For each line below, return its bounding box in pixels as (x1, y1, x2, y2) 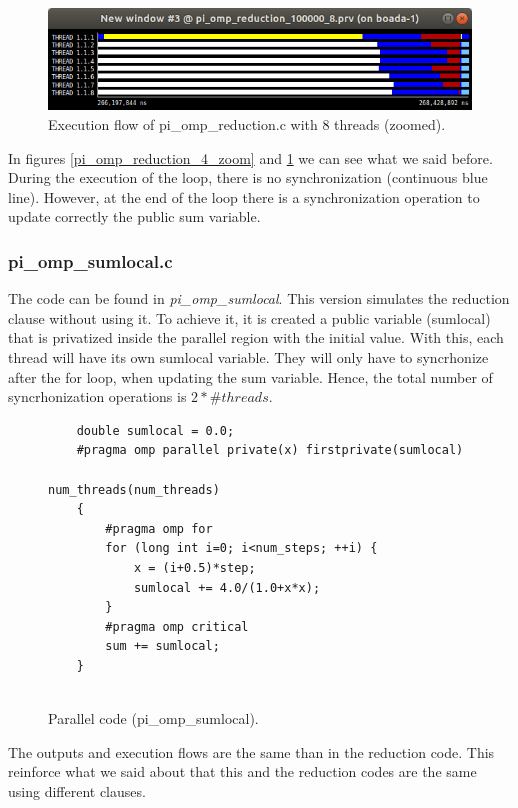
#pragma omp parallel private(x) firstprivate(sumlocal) (76, 443, 464, 458)
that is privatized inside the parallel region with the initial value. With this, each (8, 327, 504, 348)
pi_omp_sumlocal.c (8, 248, 173, 273)
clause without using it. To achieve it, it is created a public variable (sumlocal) (8, 307, 491, 328)
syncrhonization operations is (8, 386, 187, 407)
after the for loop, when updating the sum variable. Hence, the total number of (8, 366, 493, 387)
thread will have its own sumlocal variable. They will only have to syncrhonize (8, 347, 489, 368)
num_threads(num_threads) (48, 482, 220, 497)
